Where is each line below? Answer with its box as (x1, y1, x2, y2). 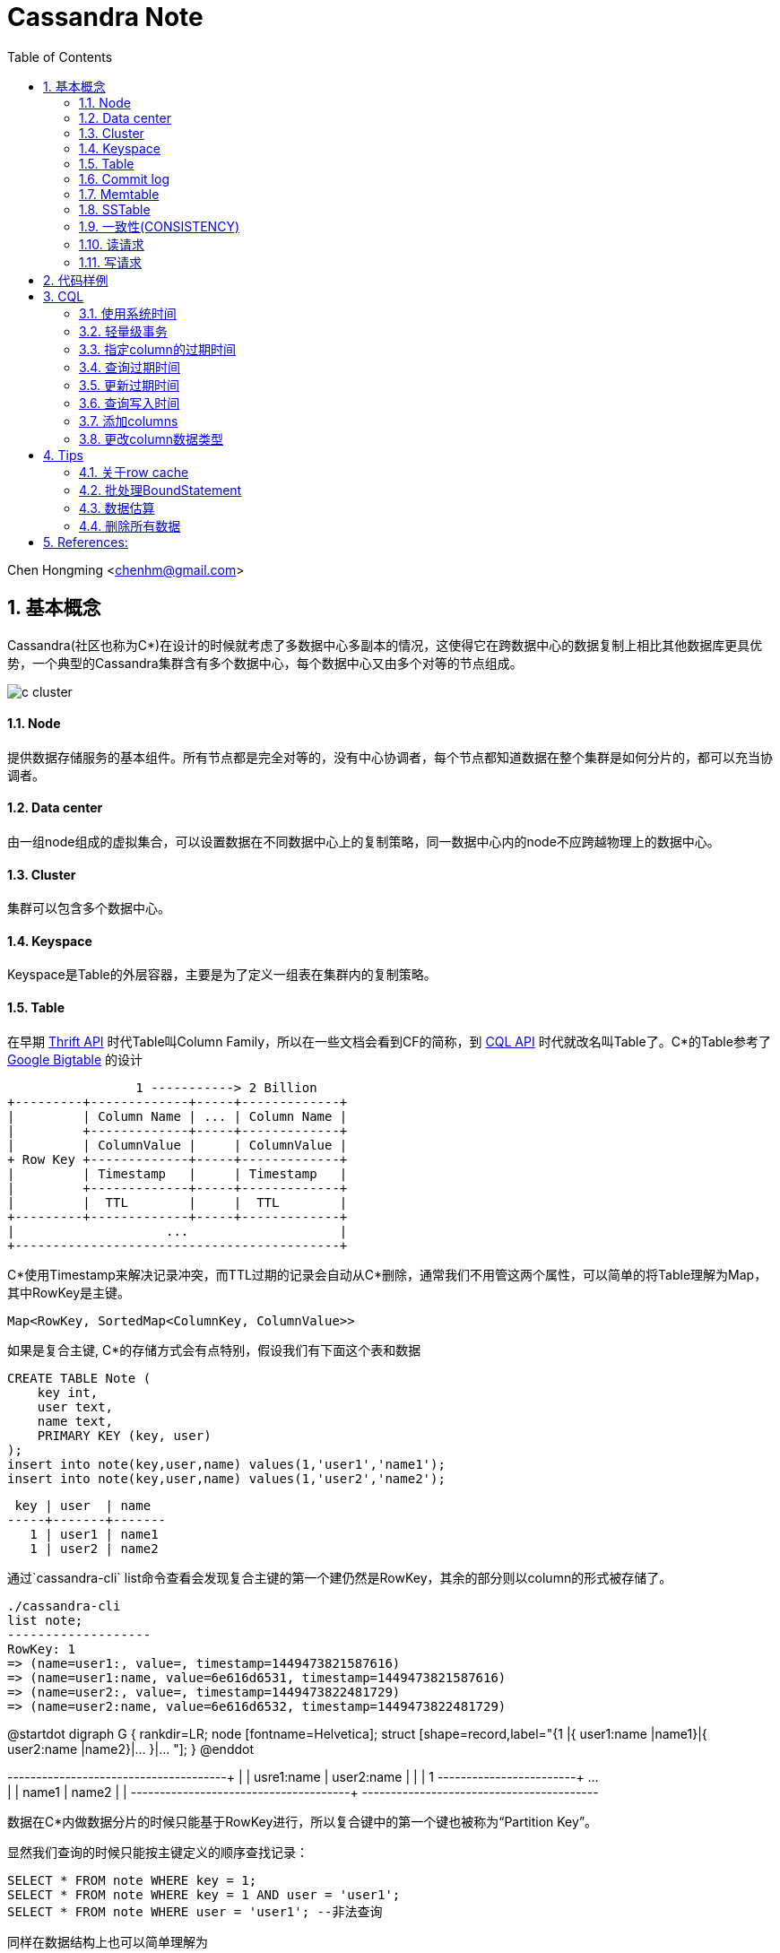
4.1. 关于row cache (79, 464, 189, 480)
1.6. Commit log (79, 170, 169, 187)
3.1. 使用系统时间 (79, 305, 177, 321)
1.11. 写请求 (79, 254, 142, 270)
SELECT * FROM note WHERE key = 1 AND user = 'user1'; (7, 1887, 401, 1902)
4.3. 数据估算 (79, 499, 155, 516)
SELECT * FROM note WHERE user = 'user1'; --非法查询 (7, 1904, 383, 1919)
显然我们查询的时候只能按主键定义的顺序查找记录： (7, 1844, 308, 1860)
